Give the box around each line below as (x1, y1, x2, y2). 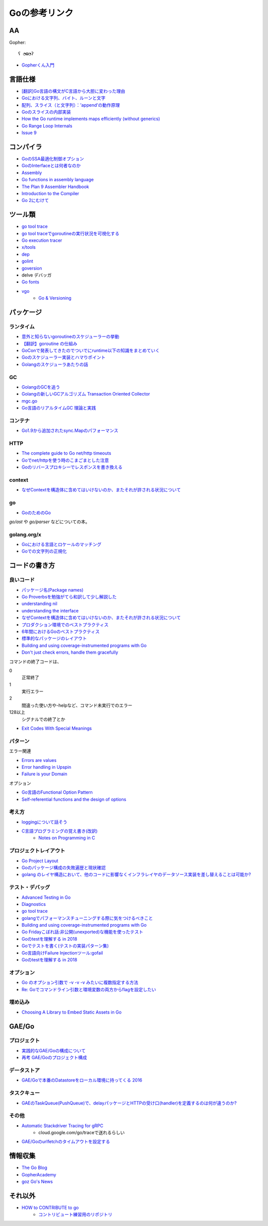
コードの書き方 (9, 561, 55, 570)
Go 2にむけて (21, 198, 49, 204)
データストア (9, 1067, 40, 1074)
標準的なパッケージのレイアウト (21, 635, 87, 641)
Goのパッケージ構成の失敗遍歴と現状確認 (21, 864, 106, 871)
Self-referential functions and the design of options (21, 796, 127, 802)
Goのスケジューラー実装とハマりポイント (21, 354, 106, 360)
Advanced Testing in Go (21, 894, 71, 900)
